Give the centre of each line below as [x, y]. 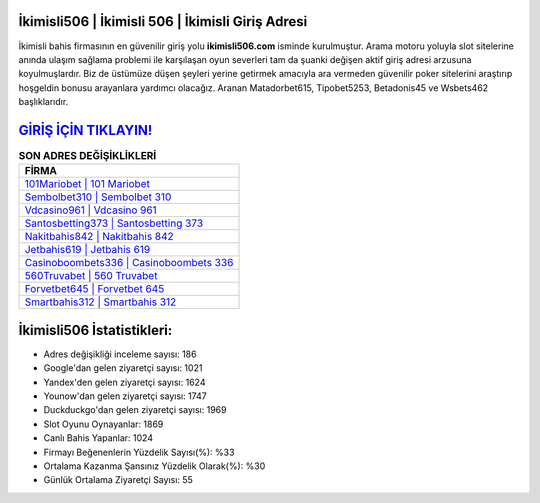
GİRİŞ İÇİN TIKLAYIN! [85, 130]
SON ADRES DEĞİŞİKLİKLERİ [87, 156]
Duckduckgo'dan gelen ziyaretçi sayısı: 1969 [135, 410]
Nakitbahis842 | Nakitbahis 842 [99, 237]
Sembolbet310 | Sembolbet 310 [98, 197]
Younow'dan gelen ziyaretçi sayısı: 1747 [125, 396]
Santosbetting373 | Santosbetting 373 [114, 223]
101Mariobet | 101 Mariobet [87, 184]
